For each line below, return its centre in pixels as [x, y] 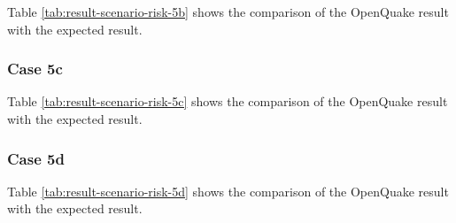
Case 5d [36, 158]
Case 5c [35, 69]
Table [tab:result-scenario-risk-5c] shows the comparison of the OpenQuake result [228, 101]
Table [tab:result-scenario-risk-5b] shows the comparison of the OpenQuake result [228, 12]
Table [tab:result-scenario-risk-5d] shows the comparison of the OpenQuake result [228, 191]
